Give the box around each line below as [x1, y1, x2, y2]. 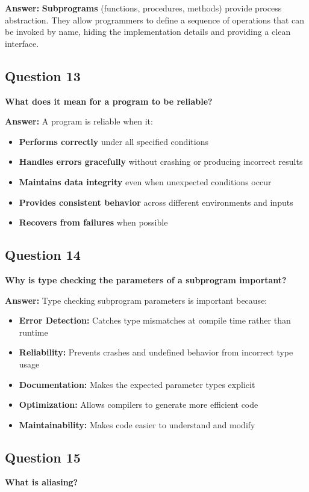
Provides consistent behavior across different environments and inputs [19, 195, 293, 208]
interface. [5, 37, 39, 49]
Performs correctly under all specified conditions [19, 135, 208, 147]
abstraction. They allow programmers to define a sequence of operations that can [5, 13, 305, 26]
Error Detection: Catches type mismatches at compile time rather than [19, 314, 291, 327]
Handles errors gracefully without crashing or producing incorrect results [19, 155, 303, 168]
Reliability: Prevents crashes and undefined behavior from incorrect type [19, 346, 293, 358]
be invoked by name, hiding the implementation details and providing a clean [5, 25, 291, 38]
